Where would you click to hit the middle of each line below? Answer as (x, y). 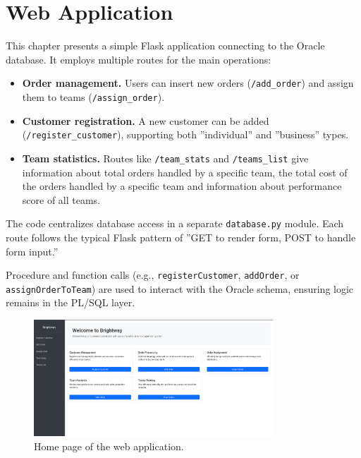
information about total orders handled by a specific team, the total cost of (185, 172)
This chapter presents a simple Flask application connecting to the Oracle (165, 46)
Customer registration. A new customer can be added (146, 120)
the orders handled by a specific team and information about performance (182, 186)
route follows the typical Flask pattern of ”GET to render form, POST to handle (181, 237)
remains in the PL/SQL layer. (71, 302)
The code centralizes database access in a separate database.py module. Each (175, 223)
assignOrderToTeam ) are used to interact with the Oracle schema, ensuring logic (180, 288)
